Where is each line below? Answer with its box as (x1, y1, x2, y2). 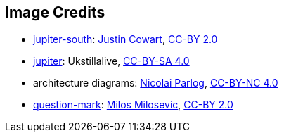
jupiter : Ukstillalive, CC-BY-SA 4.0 (33, 55, 190, 68)
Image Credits (5, 4, 105, 21)
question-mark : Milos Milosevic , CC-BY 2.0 (33, 99, 233, 111)
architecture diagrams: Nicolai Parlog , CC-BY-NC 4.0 (33, 77, 278, 89)
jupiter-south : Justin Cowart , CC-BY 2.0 (33, 33, 218, 46)
